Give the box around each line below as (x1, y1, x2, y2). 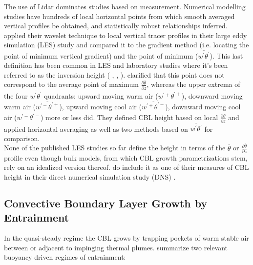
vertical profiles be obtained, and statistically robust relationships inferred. (4, 20, 228, 31)
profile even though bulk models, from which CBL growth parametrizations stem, (4, 152, 248, 163)
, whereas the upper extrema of (147, 79, 240, 89)
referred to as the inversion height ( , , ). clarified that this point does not (4, 69, 225, 80)
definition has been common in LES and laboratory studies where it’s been (4, 60, 228, 70)
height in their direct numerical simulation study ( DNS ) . (4, 172, 176, 182)
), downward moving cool (165, 101, 241, 111)
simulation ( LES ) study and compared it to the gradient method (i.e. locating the (4, 40, 249, 50)
